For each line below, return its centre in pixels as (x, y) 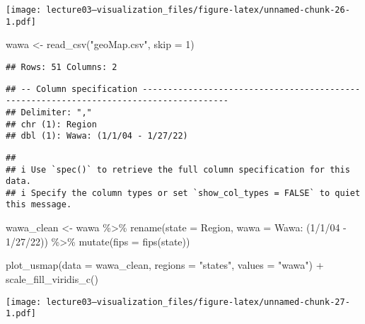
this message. (39, 205)
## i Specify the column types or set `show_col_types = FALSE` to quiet (183, 193)
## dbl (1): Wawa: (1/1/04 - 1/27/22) (97, 136)
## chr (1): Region (51, 124)
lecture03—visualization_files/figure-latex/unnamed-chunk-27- (198, 302)
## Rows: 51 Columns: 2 (62, 67)
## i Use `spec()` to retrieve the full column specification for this (178, 169)
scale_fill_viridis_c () (52, 278)
